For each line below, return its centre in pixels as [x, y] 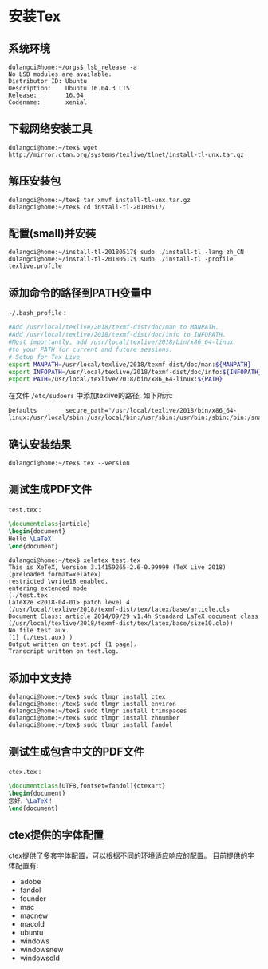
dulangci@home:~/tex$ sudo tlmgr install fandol [91, 725]
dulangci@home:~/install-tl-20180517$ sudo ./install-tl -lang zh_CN [126, 253]
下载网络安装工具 [50, 129]
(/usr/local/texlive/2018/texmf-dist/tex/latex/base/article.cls [119, 610]
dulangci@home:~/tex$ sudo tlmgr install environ [93, 704]
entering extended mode [48, 588]
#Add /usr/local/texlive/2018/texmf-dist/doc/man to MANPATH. [114, 327]
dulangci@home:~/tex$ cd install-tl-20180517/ [87, 207]
